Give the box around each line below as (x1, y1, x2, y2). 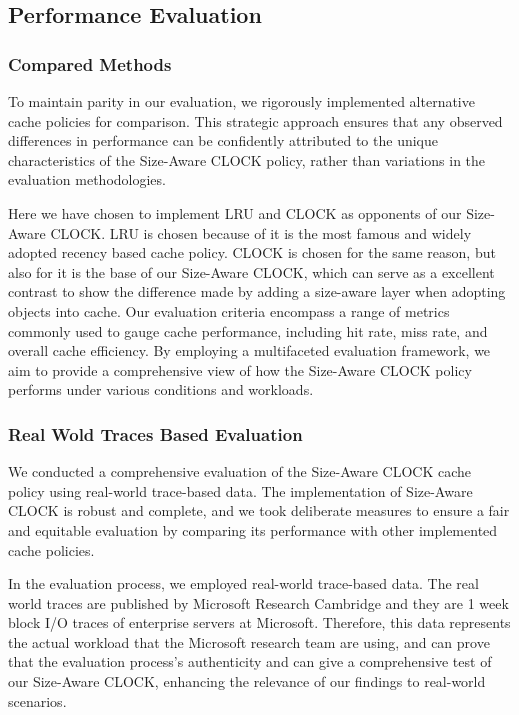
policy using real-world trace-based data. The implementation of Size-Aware (8, 480, 473, 501)
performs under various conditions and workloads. (8, 379, 314, 400)
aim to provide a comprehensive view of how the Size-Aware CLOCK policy (8, 359, 472, 380)
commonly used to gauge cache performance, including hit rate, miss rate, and (8, 320, 488, 341)
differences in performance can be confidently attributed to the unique (8, 130, 438, 151)
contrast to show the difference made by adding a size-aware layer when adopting (8, 281, 506, 302)
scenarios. (8, 690, 67, 711)
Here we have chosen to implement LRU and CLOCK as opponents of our (8, 202, 462, 223)
